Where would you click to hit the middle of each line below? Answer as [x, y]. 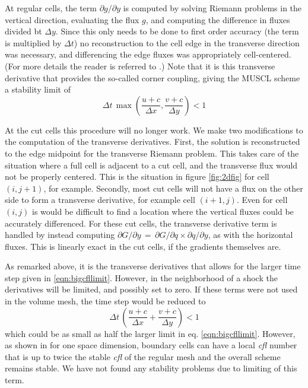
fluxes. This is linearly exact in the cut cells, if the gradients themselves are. [143, 246]
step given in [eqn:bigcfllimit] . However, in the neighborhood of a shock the [141, 277]
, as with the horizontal [250, 235]
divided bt [23, 31]
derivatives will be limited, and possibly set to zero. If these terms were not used [151, 289]
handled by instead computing [60, 235]
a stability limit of [38, 89]
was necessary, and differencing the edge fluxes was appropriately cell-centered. [148, 54]
